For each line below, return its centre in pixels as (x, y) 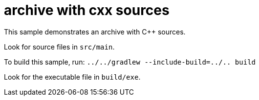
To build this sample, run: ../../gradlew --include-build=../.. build (130, 62)
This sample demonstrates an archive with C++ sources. (95, 32)
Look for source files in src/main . (59, 47)
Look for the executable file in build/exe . (72, 77)
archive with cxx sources (87, 10)
